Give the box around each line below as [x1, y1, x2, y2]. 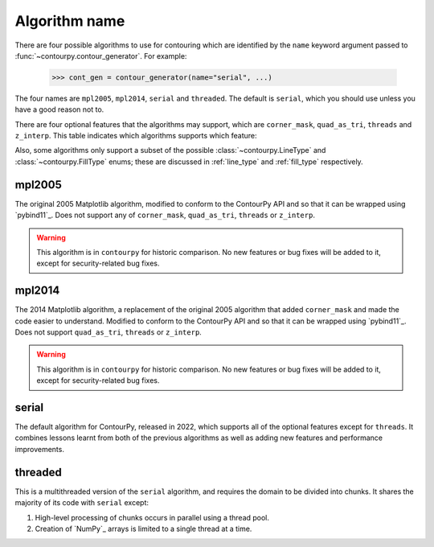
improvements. [14, 444, 64, 454]
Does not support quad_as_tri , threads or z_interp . [14, 327, 203, 337]
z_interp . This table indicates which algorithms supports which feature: [14, 131, 257, 141]
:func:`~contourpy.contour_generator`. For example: [14, 51, 187, 60]
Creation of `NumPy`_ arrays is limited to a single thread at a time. [35, 524, 252, 533]
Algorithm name [14, 12, 125, 30]
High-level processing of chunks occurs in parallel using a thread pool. [35, 512, 269, 522]
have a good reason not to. [14, 105, 104, 114]
